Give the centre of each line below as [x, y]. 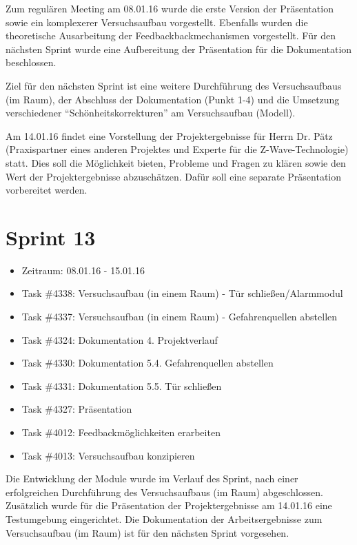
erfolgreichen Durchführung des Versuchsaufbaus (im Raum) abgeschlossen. [164, 492]
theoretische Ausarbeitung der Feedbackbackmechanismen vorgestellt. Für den [171, 35]
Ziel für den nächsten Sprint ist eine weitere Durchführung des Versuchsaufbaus [174, 85]
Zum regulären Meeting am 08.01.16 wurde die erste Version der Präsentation [170, 8]
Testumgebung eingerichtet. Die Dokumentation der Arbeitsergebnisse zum [164, 518]
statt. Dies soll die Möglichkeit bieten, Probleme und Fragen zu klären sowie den [176, 162]
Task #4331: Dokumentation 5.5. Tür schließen [122, 385]
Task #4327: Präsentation [77, 409]
